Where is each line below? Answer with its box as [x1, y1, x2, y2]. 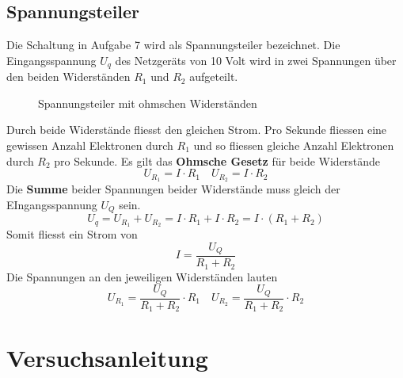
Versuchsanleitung [6, 342, 208, 374]
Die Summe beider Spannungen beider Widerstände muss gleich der [6, 181, 340, 197]
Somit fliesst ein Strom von [6, 225, 138, 242]
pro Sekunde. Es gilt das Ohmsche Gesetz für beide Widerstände [54, 152, 381, 169]
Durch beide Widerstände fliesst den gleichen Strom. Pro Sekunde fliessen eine [6, 121, 387, 138]
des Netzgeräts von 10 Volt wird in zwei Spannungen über [115, 52, 397, 68]
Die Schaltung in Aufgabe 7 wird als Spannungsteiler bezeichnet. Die [6, 36, 340, 53]
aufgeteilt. [189, 68, 238, 85]
